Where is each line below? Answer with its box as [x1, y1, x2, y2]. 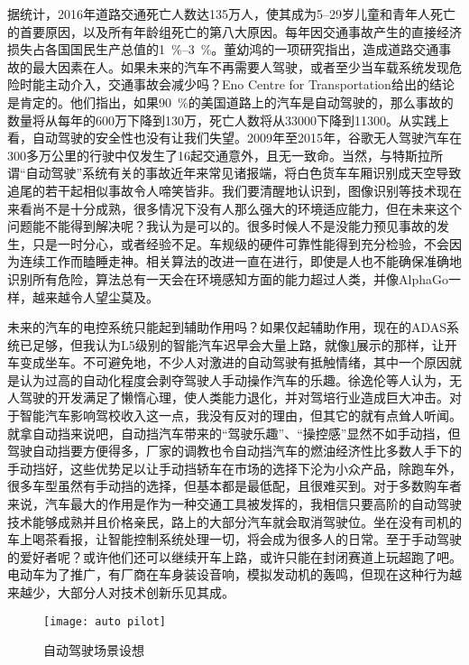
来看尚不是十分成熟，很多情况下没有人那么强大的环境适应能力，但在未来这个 [7, 199, 462, 217]
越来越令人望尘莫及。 [32, 287, 159, 306]
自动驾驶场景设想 [43, 641, 144, 660]
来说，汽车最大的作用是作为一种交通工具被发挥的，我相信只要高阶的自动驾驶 [7, 494, 462, 513]
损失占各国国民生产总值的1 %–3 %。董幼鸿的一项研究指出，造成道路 [7, 40, 414, 59]
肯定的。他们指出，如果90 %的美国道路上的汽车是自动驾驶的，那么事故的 [19, 92, 454, 111]
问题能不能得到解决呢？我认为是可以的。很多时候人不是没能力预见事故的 [7, 217, 437, 236]
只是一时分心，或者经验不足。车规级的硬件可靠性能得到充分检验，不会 [32, 234, 449, 253]
